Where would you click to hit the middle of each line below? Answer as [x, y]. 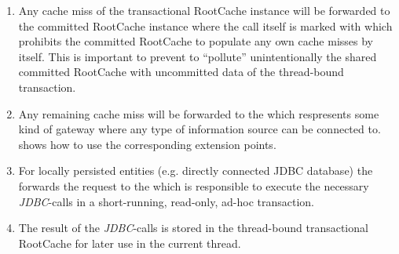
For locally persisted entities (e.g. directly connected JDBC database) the [196, 171]
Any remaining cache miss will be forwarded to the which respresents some [199, 113]
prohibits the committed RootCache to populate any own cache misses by [196, 41]
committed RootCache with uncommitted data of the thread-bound [181, 72]
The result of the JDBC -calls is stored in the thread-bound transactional [193, 228]
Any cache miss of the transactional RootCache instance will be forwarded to [204, 10]
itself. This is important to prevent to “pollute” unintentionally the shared [198, 56]
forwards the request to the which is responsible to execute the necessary [194, 185]
